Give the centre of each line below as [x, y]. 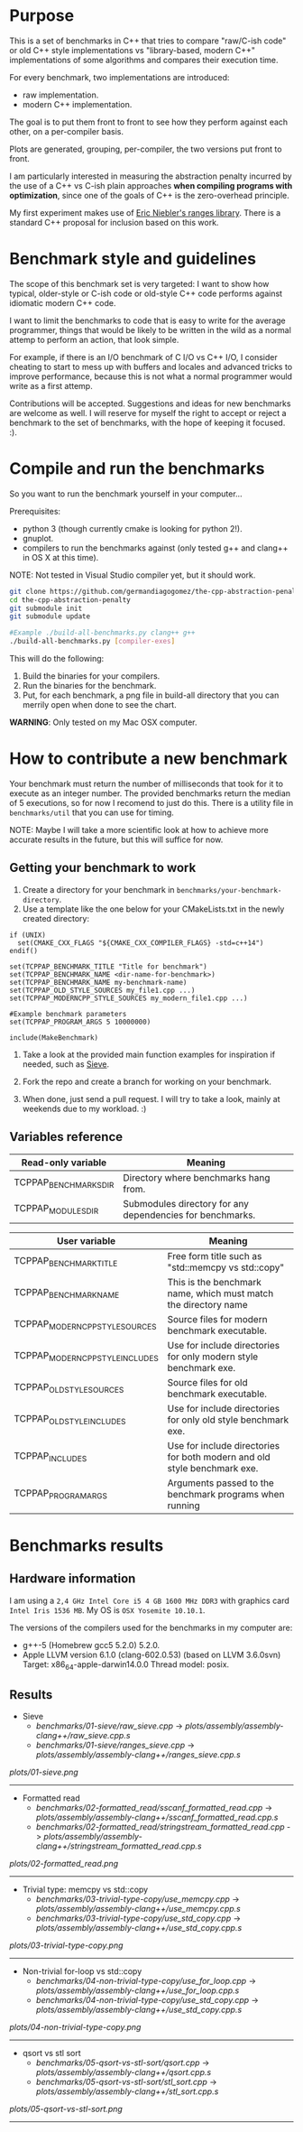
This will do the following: [57, 659]
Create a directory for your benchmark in [98, 889]
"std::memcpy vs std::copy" [226, 1267]
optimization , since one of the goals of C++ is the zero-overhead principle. [150, 195]
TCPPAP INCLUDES [50, 1457]
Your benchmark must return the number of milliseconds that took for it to [147, 783]
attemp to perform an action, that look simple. [94, 339]
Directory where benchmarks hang [197, 1177]
